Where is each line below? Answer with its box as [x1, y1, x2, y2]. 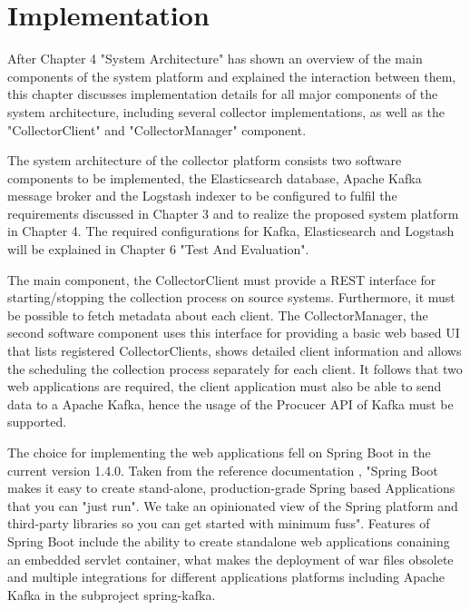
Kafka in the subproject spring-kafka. [7, 585, 216, 604]
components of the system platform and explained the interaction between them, [7, 66, 456, 85]
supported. [7, 412, 67, 431]
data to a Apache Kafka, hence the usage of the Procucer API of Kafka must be [7, 394, 454, 413]
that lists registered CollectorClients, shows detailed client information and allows [7, 341, 462, 360]
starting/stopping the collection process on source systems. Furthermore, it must [7, 288, 455, 307]
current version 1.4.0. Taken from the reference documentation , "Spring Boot [7, 460, 438, 479]
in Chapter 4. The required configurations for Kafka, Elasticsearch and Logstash [7, 221, 455, 241]
